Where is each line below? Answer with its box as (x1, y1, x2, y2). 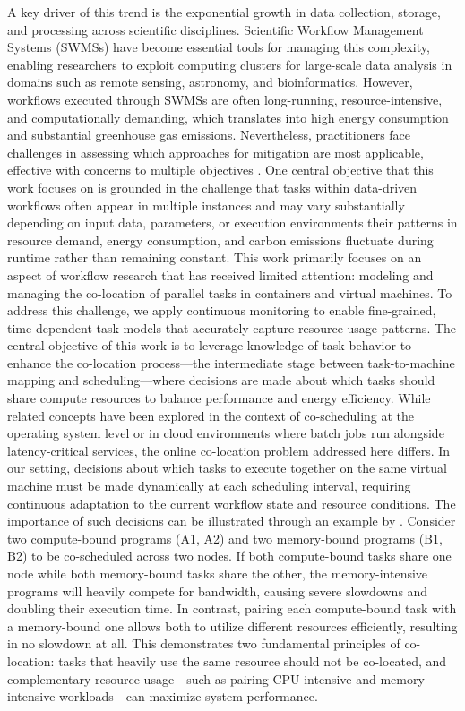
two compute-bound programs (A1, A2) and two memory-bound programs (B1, (7, 528, 443, 547)
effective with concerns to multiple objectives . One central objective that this (7, 160, 434, 179)
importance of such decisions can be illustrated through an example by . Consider (7, 511, 456, 530)
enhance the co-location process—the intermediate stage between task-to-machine (7, 353, 455, 372)
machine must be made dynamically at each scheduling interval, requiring (7, 476, 411, 495)
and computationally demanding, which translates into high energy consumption (7, 107, 449, 126)
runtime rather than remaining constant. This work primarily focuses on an (7, 248, 422, 267)
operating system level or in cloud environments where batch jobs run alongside (7, 424, 444, 442)
